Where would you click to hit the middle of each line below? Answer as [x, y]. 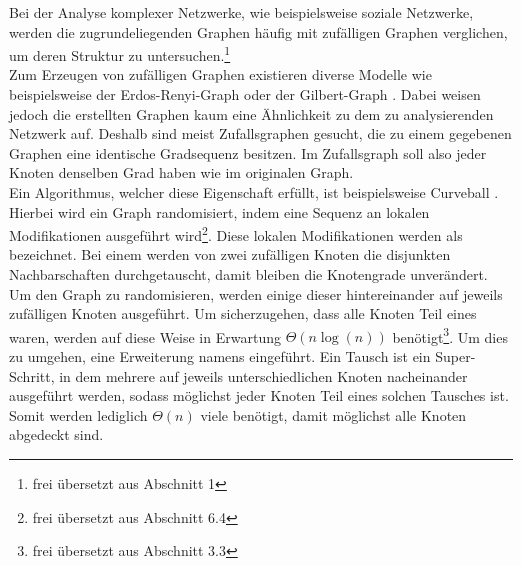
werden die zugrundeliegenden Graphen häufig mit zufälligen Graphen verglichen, [258, 31]
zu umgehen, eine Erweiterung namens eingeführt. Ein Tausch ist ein [220, 356]
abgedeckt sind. [56, 434]
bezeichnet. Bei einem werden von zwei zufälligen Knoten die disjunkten [230, 254]
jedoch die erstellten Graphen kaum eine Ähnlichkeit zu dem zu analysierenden [251, 113]
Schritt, [32, 375]
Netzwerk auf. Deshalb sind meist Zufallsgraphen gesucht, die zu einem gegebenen [260, 133]
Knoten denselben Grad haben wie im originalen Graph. [181, 172]
